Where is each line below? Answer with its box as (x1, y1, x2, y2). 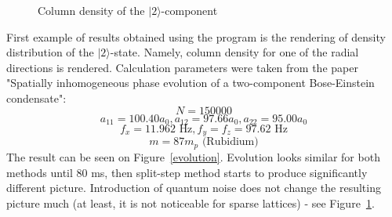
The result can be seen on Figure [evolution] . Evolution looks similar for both (6, 148, 380, 165)
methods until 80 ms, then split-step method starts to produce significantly (6, 164, 368, 180)
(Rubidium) (201, 136, 259, 148)
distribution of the (6, 44, 94, 60)
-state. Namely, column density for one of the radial (110, 44, 359, 60)
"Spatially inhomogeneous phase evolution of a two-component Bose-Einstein (6, 74, 375, 91)
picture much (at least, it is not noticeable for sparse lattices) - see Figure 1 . (6, 194, 375, 211)
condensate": (6, 89, 67, 106)
